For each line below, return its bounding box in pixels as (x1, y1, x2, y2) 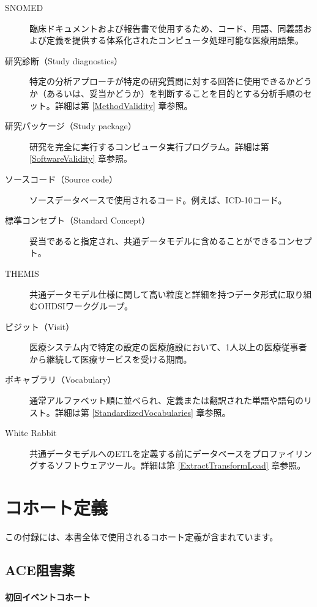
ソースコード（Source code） (5, 172, 118, 185)
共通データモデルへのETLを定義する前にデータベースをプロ (29, 447, 269, 459)
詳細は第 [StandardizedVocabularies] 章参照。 (54, 405, 231, 418)
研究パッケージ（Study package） (5, 119, 136, 132)
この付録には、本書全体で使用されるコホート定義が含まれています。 (5, 530, 278, 543)
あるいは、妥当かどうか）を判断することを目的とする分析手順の (46, 86, 304, 99)
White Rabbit (5, 426, 57, 439)
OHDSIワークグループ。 (37, 300, 133, 312)
